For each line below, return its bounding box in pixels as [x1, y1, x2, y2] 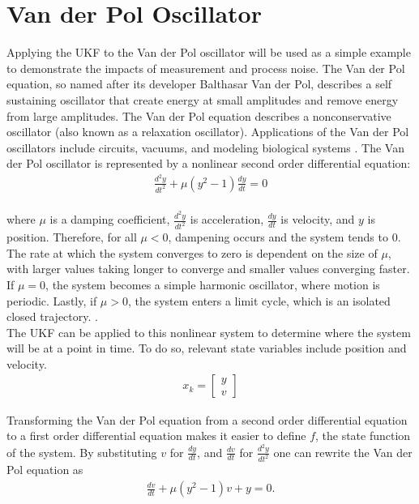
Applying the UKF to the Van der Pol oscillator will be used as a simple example [6, 44, 411, 61]
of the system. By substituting [6, 443, 157, 460]
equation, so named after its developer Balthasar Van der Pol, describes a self [6, 75, 392, 92]
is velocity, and [280, 211, 355, 228]
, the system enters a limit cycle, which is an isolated [127, 292, 391, 309]
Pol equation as [6, 461, 83, 478]
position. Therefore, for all [6, 229, 137, 246]
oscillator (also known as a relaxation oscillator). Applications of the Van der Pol [6, 123, 409, 140]
